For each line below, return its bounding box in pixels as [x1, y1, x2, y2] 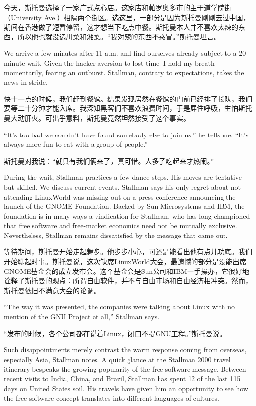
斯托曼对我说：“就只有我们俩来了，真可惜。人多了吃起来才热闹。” [4, 155, 214, 166]
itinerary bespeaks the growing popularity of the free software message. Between [4, 364, 246, 374]
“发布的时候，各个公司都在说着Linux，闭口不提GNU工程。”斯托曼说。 [4, 328, 226, 338]
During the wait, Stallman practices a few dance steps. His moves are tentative [4, 172, 242, 182]
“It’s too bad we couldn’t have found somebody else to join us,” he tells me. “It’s [4, 129, 249, 139]
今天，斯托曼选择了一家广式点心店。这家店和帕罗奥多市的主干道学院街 [4, 2, 231, 12]
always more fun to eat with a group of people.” [4, 139, 148, 149]
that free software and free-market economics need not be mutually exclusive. [4, 220, 237, 231]
